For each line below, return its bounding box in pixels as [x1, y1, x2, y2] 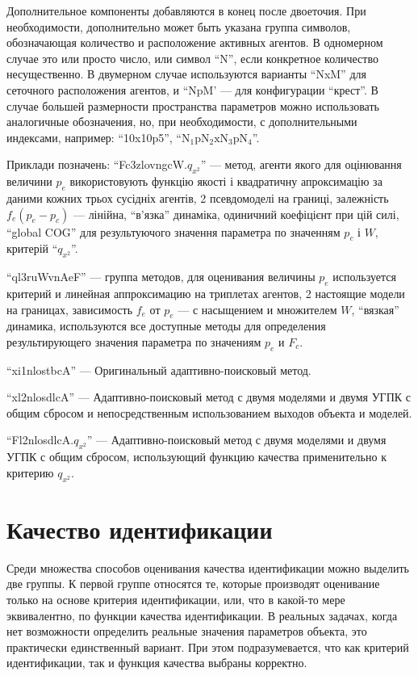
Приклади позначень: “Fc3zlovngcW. [6, 156, 187, 173]
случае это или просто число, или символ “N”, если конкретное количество [6, 49, 378, 66]
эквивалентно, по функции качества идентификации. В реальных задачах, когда [6, 607, 398, 624]
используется [332, 268, 396, 285]
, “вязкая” [351, 300, 399, 317]
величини [6, 173, 52, 190]
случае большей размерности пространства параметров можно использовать [6, 97, 379, 114]
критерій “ [6, 240, 58, 257]
